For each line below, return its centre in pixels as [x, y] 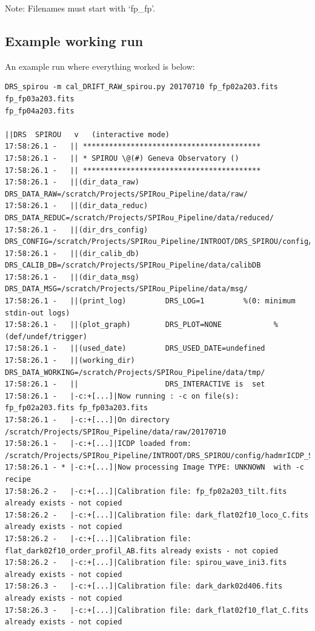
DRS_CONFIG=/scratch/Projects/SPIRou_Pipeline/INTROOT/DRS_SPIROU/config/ [159, 242]
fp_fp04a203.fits [40, 111]
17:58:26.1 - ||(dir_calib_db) [72, 253]
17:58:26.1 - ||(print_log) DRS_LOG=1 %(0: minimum [150, 301]
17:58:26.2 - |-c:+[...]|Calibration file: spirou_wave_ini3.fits [146, 563]
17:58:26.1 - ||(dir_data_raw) [72, 182]
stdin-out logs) [38, 313]
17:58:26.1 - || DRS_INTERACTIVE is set [135, 384]
